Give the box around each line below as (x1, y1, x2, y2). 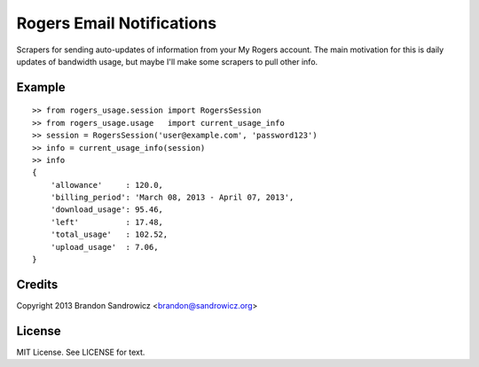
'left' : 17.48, (50, 217, 164, 227)
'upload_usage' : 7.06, (50, 242, 159, 252)
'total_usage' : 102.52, (50, 230, 169, 239)
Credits (16, 277, 59, 292)
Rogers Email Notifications (16, 13, 217, 33)
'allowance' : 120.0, (50, 180, 164, 190)
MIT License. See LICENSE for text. (16, 347, 145, 357)
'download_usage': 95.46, (50, 205, 164, 215)
